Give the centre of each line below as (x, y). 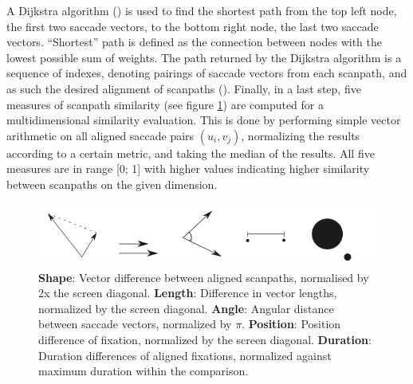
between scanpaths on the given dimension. (112, 184)
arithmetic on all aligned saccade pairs (100, 135)
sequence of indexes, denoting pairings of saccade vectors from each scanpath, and (207, 73)
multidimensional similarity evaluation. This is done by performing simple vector (204, 120)
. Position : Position (291, 324)
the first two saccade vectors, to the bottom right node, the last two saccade (193, 26)
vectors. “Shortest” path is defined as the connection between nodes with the (194, 42)
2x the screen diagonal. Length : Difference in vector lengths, (188, 293)
